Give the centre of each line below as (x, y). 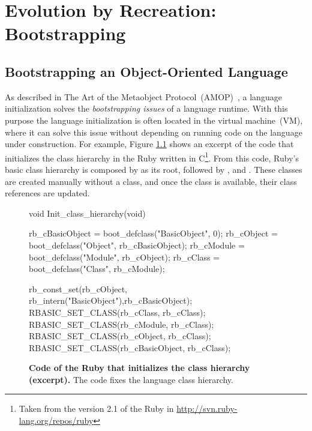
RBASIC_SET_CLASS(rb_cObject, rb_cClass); (120, 336)
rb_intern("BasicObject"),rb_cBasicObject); (111, 300)
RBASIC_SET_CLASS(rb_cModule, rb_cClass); (121, 324)
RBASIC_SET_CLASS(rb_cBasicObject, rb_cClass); (130, 347)
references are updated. (47, 193)
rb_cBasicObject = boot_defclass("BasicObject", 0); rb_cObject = (153, 233)
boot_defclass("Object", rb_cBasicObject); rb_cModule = (137, 245)
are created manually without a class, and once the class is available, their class (151, 181)
